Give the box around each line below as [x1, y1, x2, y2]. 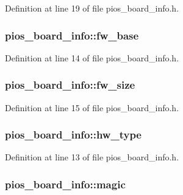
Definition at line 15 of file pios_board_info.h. [5, 101, 179, 114]
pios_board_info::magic [5, 176, 126, 191]
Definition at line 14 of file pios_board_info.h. [5, 51, 179, 64]
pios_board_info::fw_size [5, 77, 135, 92]
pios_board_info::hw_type [5, 127, 142, 142]
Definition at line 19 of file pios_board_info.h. [5, 2, 179, 14]
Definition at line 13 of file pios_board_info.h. [5, 151, 179, 163]
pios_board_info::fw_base [5, 27, 139, 43]
